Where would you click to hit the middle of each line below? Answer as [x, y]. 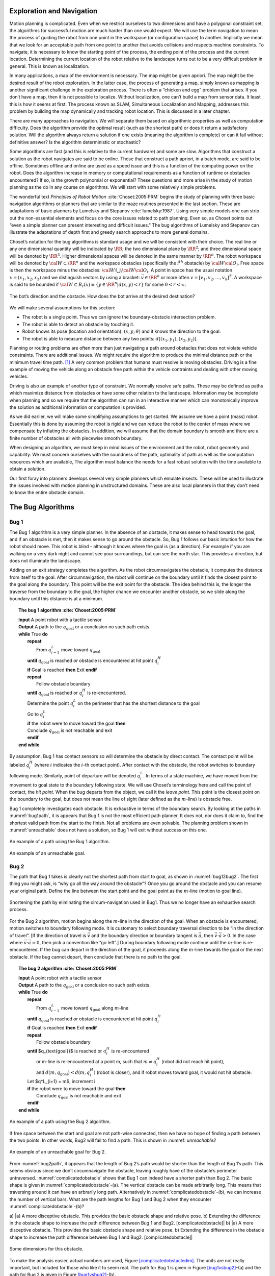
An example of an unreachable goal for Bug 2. [58, 1152]
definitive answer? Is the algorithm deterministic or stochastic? [75, 142]
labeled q [19, 765]
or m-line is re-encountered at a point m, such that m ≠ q [97, 1061]
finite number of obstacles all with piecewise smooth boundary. [76, 438]
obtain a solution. [28, 469]
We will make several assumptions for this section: [62, 308]
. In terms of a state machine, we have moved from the [201, 775]
